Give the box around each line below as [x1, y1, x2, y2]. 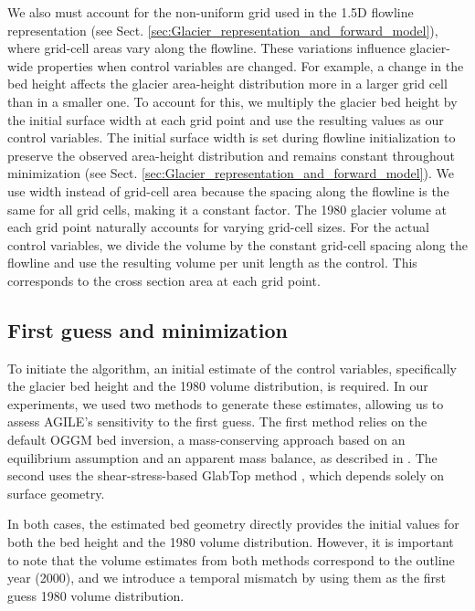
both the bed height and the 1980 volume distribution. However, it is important [7, 532, 454, 552]
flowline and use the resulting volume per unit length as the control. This [7, 253, 417, 272]
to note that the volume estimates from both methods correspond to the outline [7, 550, 455, 569]
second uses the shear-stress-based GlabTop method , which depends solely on [7, 466, 445, 485]
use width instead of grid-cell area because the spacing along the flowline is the [7, 181, 449, 200]
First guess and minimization [7, 315, 288, 343]
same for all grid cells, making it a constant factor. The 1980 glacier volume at [7, 199, 448, 218]
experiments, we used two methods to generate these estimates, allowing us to [7, 394, 444, 413]
